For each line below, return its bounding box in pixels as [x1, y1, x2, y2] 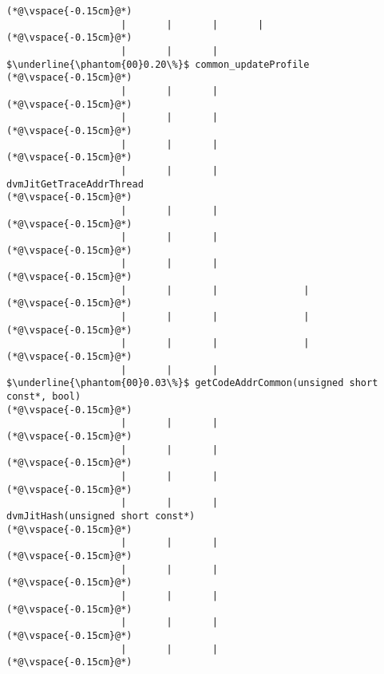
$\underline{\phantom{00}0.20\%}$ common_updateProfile [6, 58, 310, 70]
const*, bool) [6, 391, 81, 403]
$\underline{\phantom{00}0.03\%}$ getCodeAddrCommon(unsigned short [6, 377, 378, 389]
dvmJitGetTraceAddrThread [6, 178, 144, 190]
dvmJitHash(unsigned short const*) [6, 510, 196, 522]
